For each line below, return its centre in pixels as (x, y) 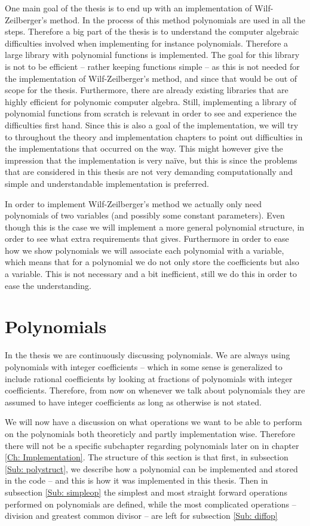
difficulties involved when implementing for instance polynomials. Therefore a (147, 43)
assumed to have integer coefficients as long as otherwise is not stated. (133, 402)
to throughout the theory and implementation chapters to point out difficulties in (154, 136)
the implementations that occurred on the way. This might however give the (144, 148)
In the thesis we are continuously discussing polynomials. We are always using (148, 355)
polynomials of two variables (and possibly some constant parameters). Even (145, 215)
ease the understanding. (48, 285)
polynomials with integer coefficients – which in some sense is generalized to (144, 366)
